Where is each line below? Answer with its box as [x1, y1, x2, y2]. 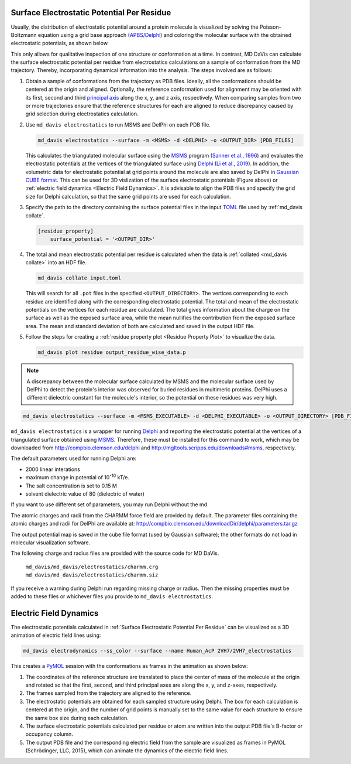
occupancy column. [25, 731, 73, 738]
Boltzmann [11, 31, 37, 38]
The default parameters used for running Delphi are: [11, 455, 137, 462]
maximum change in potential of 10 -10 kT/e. [25, 473, 130, 481]
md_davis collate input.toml [37, 275, 122, 281]
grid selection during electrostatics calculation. [25, 110, 139, 117]
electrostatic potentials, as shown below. [11, 40, 109, 47]
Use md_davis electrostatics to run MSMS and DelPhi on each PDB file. [25, 121, 211, 128]
